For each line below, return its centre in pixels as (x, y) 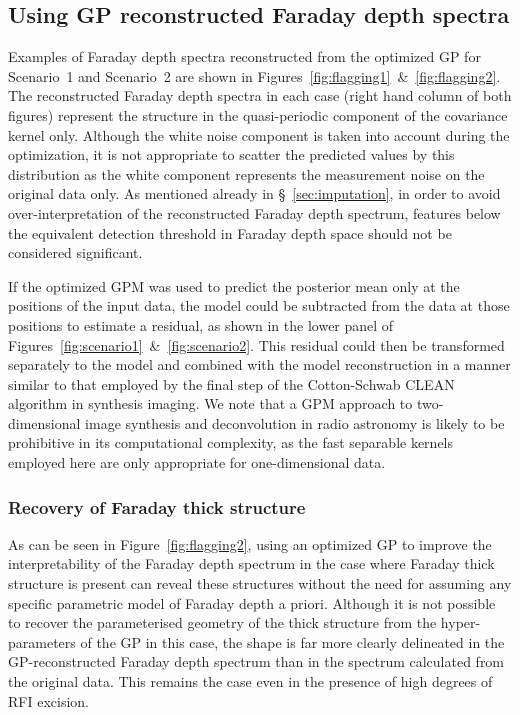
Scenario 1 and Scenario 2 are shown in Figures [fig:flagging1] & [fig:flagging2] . (254, 75)
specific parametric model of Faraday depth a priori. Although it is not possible (252, 602)
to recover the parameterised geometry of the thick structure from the (222, 622)
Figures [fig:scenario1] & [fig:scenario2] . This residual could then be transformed (256, 344)
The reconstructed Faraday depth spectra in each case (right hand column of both (260, 95)
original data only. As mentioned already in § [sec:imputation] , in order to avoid (254, 193)
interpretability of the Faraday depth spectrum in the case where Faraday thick (251, 563)
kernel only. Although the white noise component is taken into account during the (259, 134)
